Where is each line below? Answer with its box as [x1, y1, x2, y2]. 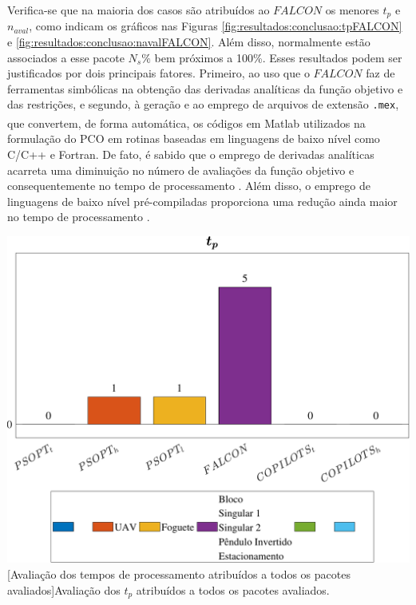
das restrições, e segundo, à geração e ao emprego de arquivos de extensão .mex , [7, 96, 399, 113]
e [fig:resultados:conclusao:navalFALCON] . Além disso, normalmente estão [7, 34, 370, 50]
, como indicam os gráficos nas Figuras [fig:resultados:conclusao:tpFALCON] [29, 18, 402, 34]
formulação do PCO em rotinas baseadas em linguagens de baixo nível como [7, 130, 380, 147]
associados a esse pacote [7, 49, 125, 65]
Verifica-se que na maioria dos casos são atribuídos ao [7, 2, 270, 18]
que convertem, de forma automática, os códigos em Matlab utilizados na [7, 114, 366, 131]
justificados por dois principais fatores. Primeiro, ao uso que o [7, 65, 310, 81]
